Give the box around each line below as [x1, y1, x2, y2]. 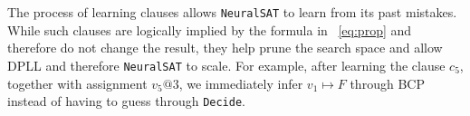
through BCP [350, 73, 425, 92]
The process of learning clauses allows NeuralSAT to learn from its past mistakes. [7, 3, 457, 21]
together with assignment [7, 73, 148, 92]
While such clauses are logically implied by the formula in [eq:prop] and [7, 20, 412, 39]
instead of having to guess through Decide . [7, 92, 245, 111]
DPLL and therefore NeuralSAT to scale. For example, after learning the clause [7, 55, 446, 74]
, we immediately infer [178, 73, 303, 92]
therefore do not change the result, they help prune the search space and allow [7, 38, 443, 57]
